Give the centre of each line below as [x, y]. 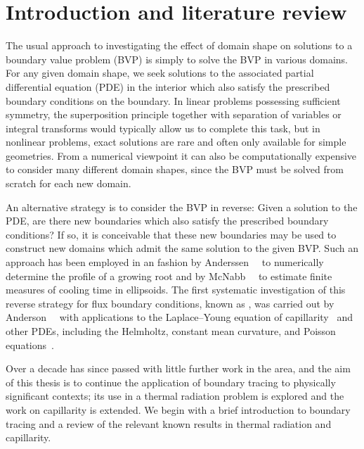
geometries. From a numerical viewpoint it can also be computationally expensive [181, 155]
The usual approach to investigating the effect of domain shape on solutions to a [179, 45]
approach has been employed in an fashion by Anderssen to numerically [165, 262]
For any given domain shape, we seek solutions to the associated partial [160, 73]
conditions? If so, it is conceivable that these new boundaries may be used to [171, 234]
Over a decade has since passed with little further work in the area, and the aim [178, 368]
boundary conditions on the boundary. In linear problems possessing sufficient [173, 100]
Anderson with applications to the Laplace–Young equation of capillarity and [179, 317]
